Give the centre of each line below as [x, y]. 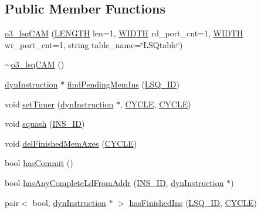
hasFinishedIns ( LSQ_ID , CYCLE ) [193, 202]
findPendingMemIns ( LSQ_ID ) [123, 84]
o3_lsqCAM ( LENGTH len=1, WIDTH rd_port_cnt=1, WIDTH [124, 33]
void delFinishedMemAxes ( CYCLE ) [71, 143]
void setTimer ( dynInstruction [59, 104]
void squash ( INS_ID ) [45, 124]
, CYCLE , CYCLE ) [156, 104]
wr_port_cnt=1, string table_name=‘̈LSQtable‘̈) [94, 44]
